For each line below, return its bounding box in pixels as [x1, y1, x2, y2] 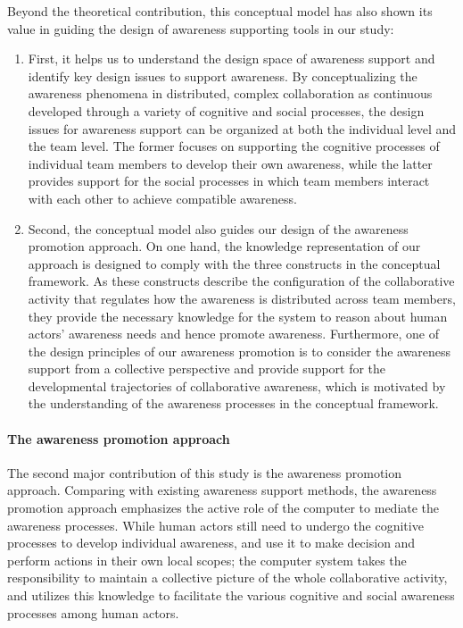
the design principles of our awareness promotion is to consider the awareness [28, 341, 451, 360]
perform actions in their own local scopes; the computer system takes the [7, 550, 407, 569]
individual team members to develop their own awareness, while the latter [28, 154, 433, 172]
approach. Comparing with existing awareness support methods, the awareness [7, 481, 437, 499]
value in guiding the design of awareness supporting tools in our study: [7, 19, 394, 38]
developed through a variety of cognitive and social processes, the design [28, 101, 425, 120]
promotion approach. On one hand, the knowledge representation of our [28, 237, 421, 255]
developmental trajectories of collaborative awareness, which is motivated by [28, 376, 446, 395]
